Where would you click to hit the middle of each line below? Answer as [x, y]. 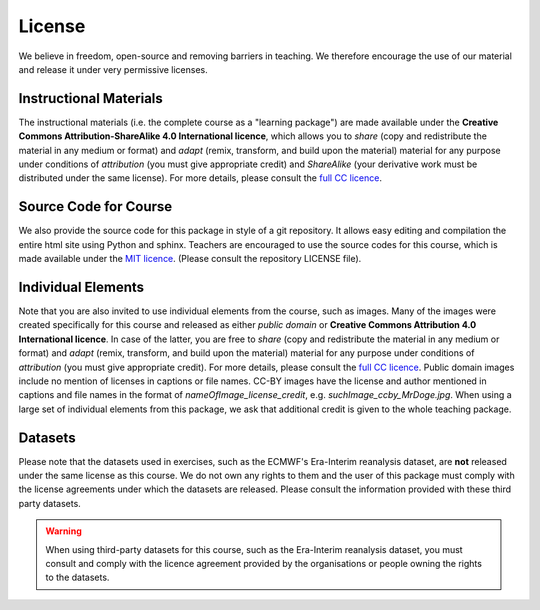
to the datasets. [77, 577]
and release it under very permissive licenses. [113, 69]
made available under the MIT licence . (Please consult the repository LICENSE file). [190, 259]
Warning [63, 531]
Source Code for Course [95, 206]
